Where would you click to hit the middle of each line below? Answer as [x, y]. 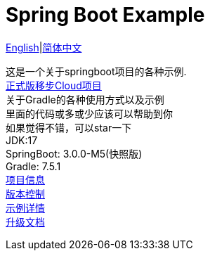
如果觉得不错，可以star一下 [69, 127]
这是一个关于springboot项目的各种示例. [96, 71]
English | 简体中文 [44, 47]
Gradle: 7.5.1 [33, 166]
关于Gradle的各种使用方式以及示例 [85, 99]
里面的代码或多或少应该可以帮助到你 [89, 113]
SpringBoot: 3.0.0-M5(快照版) [74, 153]
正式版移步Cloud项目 [54, 85]
